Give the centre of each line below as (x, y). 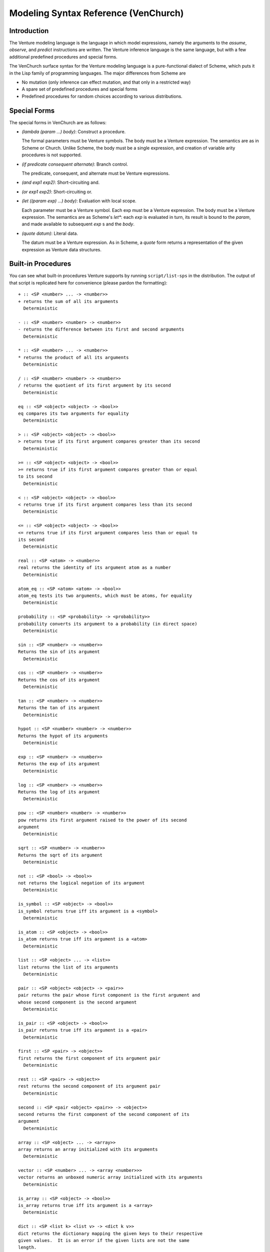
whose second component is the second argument (77, 1002)
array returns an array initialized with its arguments (88, 1149)
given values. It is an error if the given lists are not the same (104, 1240)
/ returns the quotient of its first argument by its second (94, 385)
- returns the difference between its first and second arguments (101, 330)
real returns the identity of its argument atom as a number (94, 568)
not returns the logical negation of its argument (81, 883)
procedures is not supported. (52, 155)
